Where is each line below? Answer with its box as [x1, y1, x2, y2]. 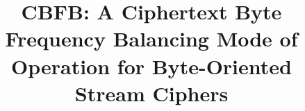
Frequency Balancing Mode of [5, 24, 298, 53]
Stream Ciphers [74, 78, 229, 107]
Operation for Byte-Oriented [11, 51, 292, 80]
